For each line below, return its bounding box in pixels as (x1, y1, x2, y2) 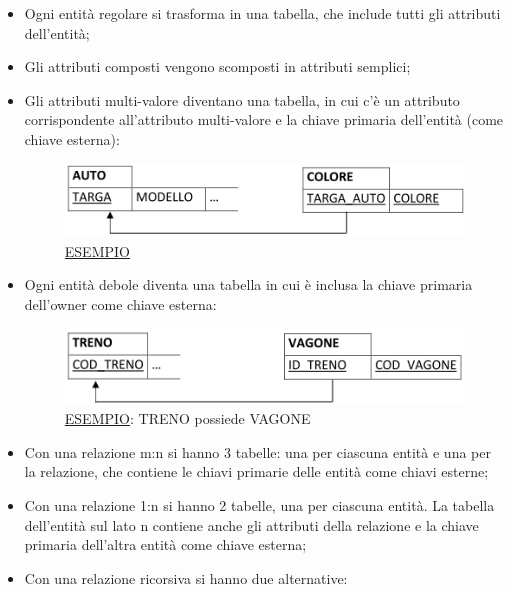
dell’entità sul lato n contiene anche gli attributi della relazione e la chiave (24, 514, 479, 535)
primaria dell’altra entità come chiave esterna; (24, 534, 307, 555)
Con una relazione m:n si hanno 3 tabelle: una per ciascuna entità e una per (24, 441, 491, 462)
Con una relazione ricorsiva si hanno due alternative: (24, 567, 348, 588)
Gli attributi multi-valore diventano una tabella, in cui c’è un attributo (24, 89, 460, 110)
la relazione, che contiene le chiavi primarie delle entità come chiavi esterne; (24, 461, 489, 482)
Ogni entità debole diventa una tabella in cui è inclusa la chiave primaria (24, 274, 473, 295)
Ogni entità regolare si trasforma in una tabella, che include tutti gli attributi (24, 3, 501, 23)
